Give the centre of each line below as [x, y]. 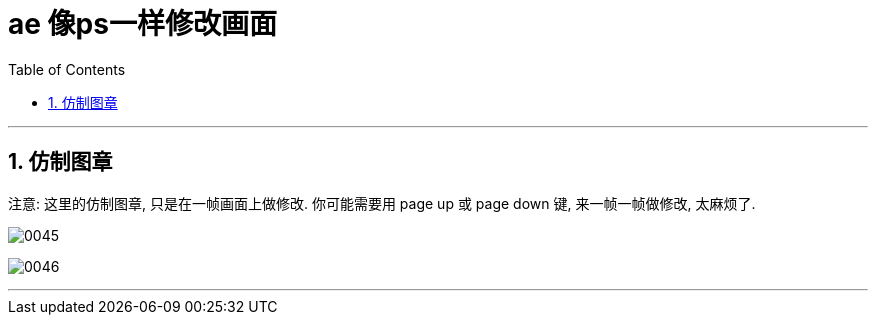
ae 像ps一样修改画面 [142, 24]
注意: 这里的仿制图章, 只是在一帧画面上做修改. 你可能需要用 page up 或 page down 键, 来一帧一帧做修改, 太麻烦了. [382, 203]
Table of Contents [67, 69]
